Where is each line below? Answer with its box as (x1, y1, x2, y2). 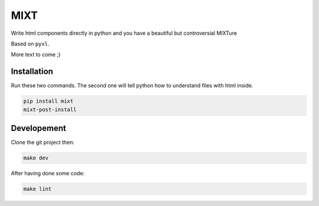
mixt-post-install (23, 106, 77, 113)
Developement (11, 123, 66, 133)
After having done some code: (11, 170, 85, 177)
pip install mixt (23, 98, 74, 104)
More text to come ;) (11, 51, 61, 58)
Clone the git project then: (11, 139, 75, 146)
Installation (11, 67, 53, 77)
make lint (23, 186, 52, 192)
